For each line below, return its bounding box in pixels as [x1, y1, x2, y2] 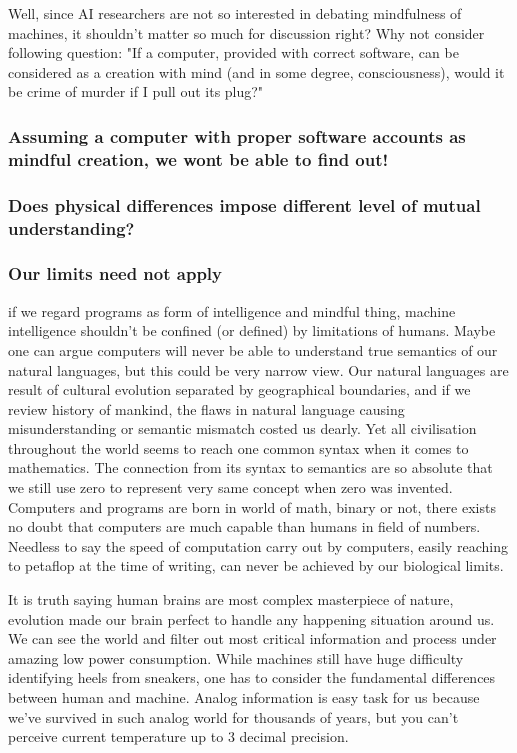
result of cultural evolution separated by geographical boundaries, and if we [8, 379, 471, 400]
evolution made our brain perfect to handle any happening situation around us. [8, 608, 495, 629]
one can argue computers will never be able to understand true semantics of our [8, 339, 498, 360]
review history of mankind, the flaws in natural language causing [8, 398, 405, 419]
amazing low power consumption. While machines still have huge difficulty [8, 647, 464, 668]
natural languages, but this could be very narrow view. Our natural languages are [8, 359, 509, 380]
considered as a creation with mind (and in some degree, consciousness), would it [8, 61, 505, 82]
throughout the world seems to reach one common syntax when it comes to [8, 437, 469, 458]
